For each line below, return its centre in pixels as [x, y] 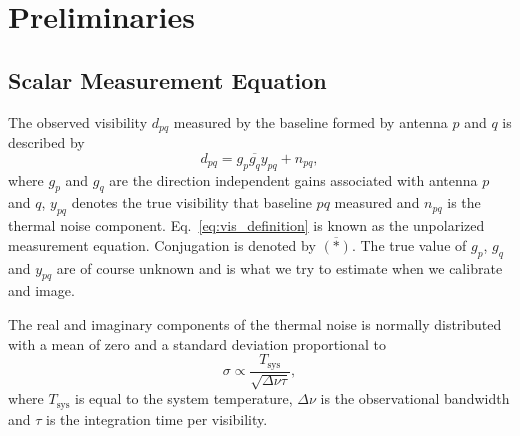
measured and [377, 202]
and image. [41, 290]
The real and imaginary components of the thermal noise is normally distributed [255, 324]
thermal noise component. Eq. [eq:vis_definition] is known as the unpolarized [246, 225]
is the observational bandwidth [415, 398]
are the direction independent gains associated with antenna [293, 179]
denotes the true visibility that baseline [191, 202]
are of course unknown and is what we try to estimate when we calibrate [279, 267]
